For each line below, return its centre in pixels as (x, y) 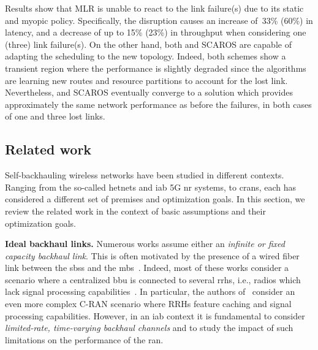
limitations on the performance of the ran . (84, 339)
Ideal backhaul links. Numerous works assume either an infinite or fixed (145, 244)
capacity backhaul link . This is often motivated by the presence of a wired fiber (152, 255)
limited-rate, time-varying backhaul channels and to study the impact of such (149, 328)
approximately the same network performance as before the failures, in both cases (158, 104)
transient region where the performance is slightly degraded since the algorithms (156, 68)
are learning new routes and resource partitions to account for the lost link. (146, 80)
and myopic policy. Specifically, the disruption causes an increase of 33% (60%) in (159, 20)
